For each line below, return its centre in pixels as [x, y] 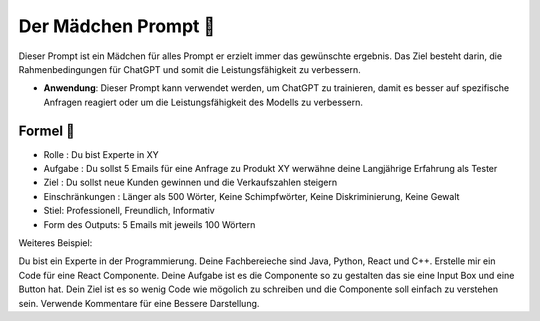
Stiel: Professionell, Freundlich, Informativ [129, 211]
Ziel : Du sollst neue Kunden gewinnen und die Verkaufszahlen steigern [190, 182]
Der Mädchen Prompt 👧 [117, 26]
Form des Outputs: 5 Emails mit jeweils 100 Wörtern [149, 224]
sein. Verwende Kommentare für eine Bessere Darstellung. [139, 303]
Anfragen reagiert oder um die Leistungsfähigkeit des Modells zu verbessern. [203, 102]
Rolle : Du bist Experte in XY [101, 154]
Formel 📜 [46, 130]
